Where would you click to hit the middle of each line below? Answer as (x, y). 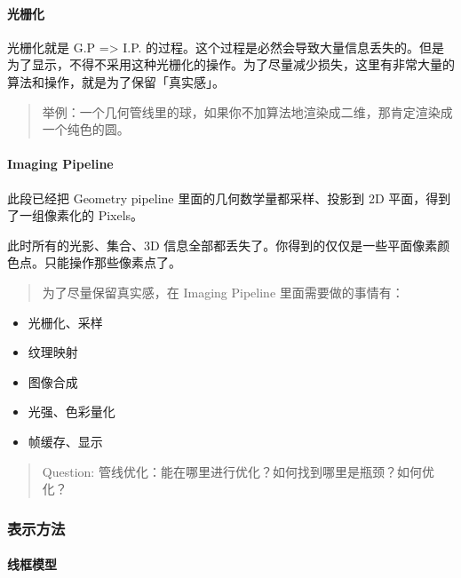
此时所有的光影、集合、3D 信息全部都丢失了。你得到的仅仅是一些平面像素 (223, 245)
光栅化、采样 (65, 322)
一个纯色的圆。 (86, 129)
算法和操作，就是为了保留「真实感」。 (116, 81)
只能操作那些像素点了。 (112, 262)
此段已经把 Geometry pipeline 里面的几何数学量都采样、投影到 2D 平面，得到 (229, 198)
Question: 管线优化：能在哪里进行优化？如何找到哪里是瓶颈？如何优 (238, 471)
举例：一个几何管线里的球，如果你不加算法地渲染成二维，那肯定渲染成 (247, 111)
